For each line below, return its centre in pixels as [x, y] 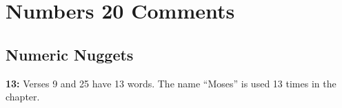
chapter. [23, 97]
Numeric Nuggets [70, 54]
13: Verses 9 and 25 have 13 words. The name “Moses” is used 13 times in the [171, 83]
